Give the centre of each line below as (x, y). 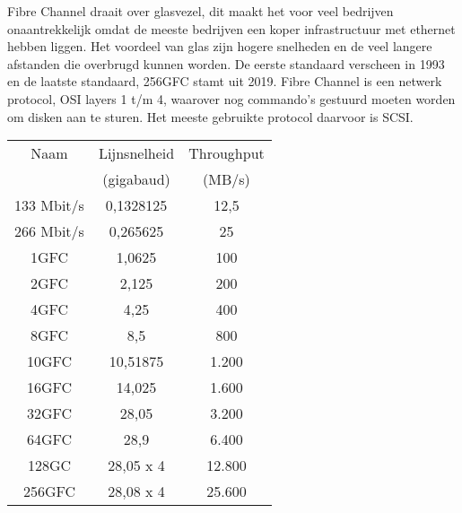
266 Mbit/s (49, 231)
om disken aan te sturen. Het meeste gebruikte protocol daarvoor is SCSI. (210, 116)
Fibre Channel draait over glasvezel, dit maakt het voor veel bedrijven (200, 11)
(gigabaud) (136, 179)
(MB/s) (227, 179)
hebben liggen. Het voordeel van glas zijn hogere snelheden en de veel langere (220, 46)
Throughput (227, 153)
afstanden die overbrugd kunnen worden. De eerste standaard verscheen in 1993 (226, 63)
